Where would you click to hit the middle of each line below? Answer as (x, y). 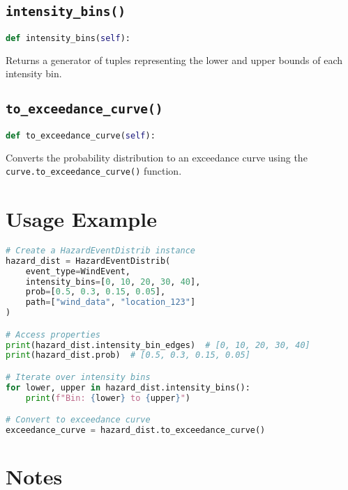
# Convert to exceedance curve (78, 420)
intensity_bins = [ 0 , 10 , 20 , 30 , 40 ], (113, 282)
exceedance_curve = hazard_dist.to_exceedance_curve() (136, 430)
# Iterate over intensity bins (78, 377)
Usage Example (81, 218)
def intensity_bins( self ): (68, 38)
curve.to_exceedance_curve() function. (94, 171)
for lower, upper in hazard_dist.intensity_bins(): (128, 387)
